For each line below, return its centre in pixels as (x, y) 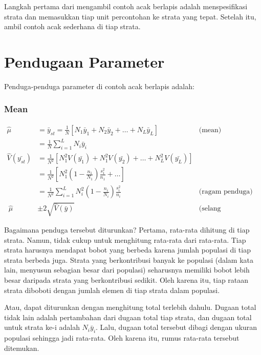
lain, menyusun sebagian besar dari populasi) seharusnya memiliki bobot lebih (127, 270)
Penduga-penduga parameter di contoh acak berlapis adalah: (99, 86)
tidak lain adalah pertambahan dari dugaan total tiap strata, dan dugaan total (128, 317)
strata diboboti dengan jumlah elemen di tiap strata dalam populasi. (112, 290)
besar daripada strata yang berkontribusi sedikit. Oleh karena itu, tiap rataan (126, 279)
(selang (210, 209)
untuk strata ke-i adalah (42, 327)
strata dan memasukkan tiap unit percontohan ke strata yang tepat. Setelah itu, (130, 16)
